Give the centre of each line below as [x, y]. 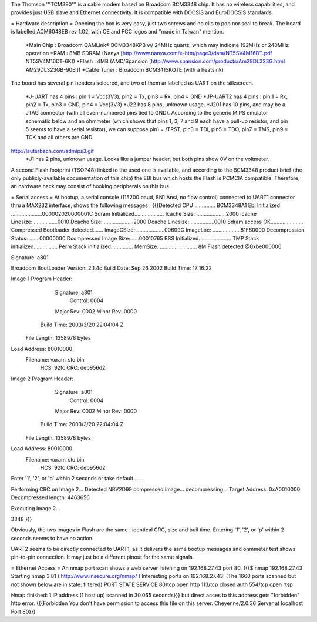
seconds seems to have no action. [52, 538]
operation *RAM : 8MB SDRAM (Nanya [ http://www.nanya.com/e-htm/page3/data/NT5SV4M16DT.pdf [149, 53]
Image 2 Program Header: [42, 379]
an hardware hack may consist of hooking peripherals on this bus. [91, 186]
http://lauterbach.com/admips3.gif [52, 151]
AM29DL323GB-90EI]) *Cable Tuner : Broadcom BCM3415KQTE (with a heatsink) [125, 69]
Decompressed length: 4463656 [50, 497]
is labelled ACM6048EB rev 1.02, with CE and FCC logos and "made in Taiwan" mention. [117, 32]
